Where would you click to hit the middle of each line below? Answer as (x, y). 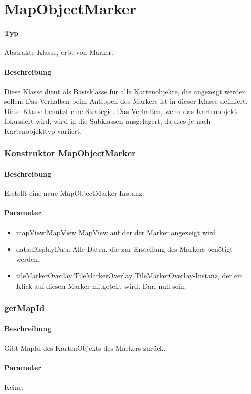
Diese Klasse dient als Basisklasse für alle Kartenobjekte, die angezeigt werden (125, 91)
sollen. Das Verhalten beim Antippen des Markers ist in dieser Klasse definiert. (126, 101)
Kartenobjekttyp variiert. (43, 130)
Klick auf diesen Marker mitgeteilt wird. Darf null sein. (101, 285)
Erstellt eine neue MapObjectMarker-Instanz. (74, 193)
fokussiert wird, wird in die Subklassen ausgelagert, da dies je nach (107, 121)
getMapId (24, 308)
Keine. (14, 387)
